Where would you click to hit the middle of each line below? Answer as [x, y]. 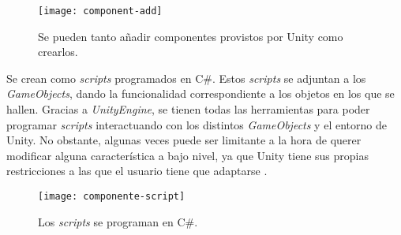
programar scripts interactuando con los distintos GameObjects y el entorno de [197, 124]
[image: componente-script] [112, 196]
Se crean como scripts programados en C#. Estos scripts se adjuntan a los [186, 78]
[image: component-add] [100, 11]
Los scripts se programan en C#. [118, 221]
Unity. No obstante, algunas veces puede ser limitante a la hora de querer [184, 140]
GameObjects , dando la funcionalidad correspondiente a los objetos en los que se [200, 93]
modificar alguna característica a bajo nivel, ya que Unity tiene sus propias [187, 155]
